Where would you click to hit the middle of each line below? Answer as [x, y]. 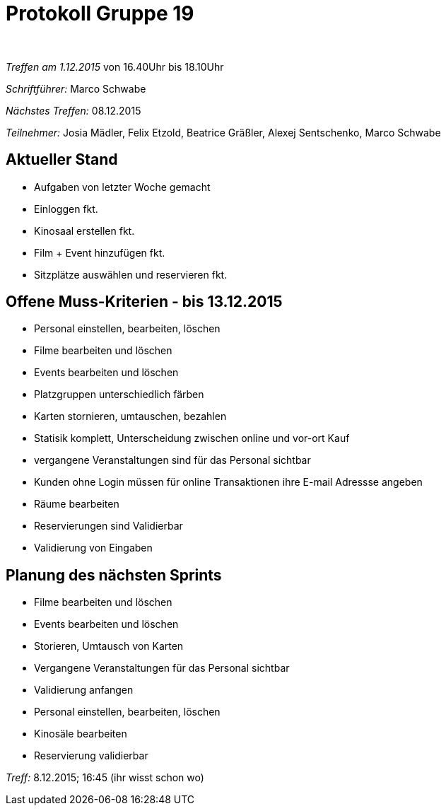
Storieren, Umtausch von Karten [109, 646]
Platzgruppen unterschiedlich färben [119, 395]
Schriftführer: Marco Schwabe [76, 88]
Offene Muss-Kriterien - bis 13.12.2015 [144, 302]
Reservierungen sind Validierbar [108, 526]
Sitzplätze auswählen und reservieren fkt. [131, 274]
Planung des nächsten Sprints [114, 575]
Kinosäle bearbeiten [81, 734]
